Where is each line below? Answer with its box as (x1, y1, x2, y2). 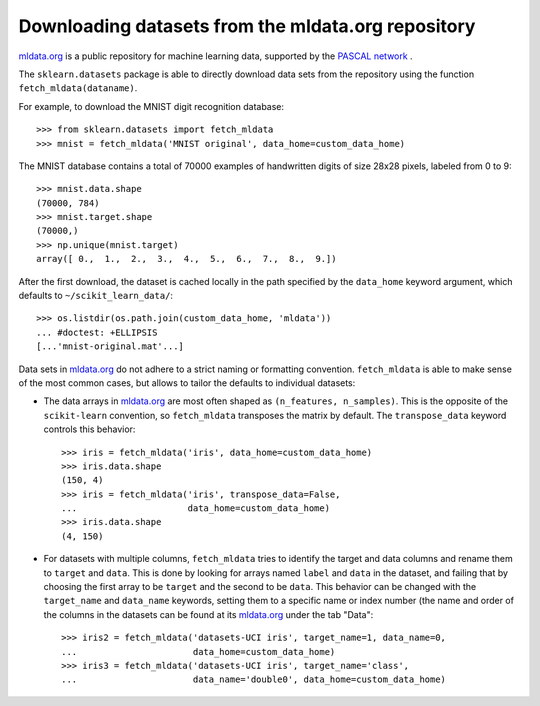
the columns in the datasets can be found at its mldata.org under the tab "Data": (43, 608, 374, 620)
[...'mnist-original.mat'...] (36, 341, 185, 352)
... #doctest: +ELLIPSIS (36, 326, 158, 338)
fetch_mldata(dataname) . (18, 82, 138, 94)
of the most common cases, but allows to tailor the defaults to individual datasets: (18, 376, 356, 389)
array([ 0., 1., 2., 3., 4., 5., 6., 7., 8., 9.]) (36, 253, 337, 265)
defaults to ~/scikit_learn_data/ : (18, 290, 174, 302)
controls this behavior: (43, 423, 136, 435)
